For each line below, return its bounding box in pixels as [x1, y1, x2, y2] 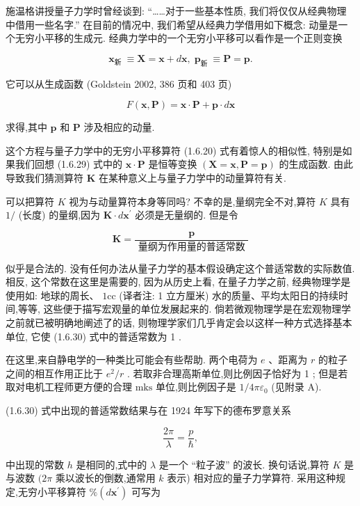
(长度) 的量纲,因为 [18, 207, 101, 222]
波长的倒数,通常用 [74, 471, 156, 485]
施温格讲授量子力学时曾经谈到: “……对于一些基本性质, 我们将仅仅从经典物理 [6, 3, 347, 17]
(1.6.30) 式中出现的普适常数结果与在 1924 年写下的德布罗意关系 [6, 402, 291, 417]
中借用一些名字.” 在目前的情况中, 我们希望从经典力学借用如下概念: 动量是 [6, 17, 338, 31]
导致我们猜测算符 [6, 170, 83, 184]
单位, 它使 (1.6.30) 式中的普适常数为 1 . [6, 329, 181, 343]
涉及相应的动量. [83, 120, 155, 134]
